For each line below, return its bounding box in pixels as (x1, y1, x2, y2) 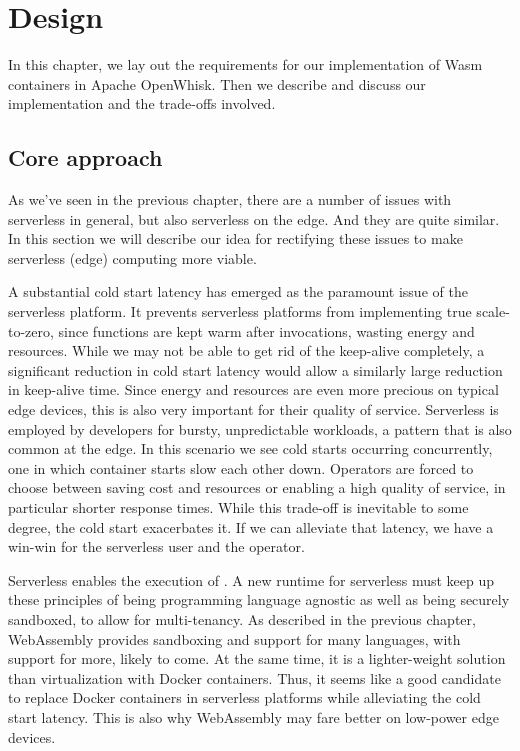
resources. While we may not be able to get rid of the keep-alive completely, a (8, 340, 485, 361)
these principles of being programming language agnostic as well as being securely (8, 589, 510, 610)
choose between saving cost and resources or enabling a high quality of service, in (8, 477, 506, 498)
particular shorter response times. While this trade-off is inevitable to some (8, 497, 469, 518)
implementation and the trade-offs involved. (8, 93, 276, 114)
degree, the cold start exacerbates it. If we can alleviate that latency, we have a (8, 516, 494, 537)
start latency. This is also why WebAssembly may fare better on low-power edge (8, 706, 499, 727)
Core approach (8, 142, 163, 173)
